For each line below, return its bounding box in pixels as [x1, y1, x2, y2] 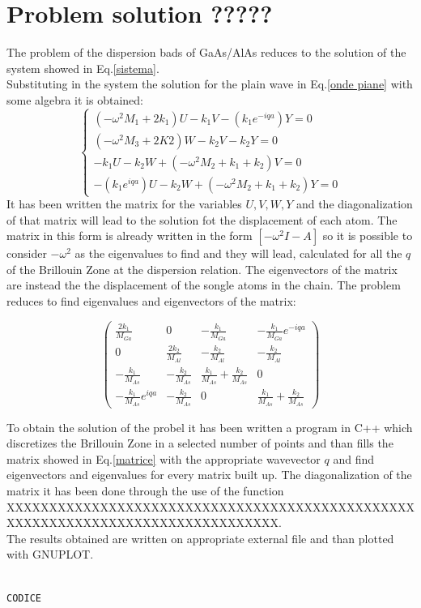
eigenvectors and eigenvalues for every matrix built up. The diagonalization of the [6, 466, 412, 483]
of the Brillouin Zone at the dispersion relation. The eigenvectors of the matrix [6, 260, 398, 277]
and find [333, 450, 374, 467]
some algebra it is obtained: [6, 91, 143, 108]
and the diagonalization [296, 195, 413, 212]
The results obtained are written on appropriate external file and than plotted [6, 529, 394, 546]
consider [6, 245, 47, 262]
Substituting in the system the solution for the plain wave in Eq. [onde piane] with [6, 75, 413, 92]
